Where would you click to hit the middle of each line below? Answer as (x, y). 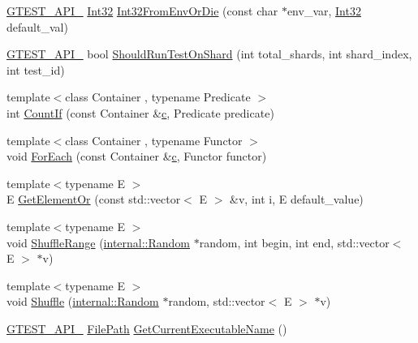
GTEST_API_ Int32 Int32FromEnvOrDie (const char (142, 11)
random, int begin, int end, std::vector (294, 242)
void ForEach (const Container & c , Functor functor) (137, 156)
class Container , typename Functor (154, 140)
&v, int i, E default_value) (297, 199)
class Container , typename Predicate (158, 97)
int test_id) (36, 69)
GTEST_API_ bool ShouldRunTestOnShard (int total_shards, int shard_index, (209, 54)
